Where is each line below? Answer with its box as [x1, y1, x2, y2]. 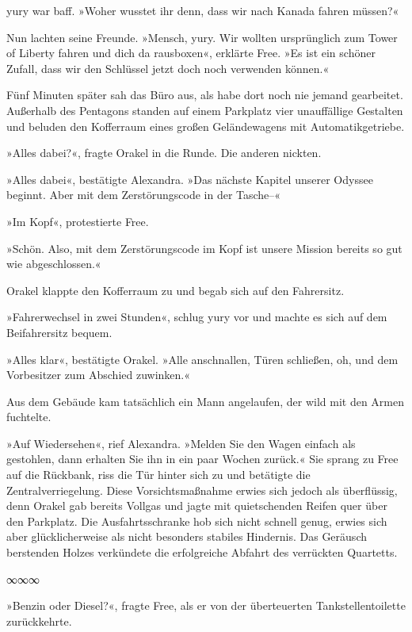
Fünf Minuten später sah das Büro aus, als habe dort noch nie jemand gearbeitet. [6, 86, 403, 103]
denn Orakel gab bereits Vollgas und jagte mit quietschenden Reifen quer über [6, 497, 387, 514]
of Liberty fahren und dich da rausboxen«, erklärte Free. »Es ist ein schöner [6, 44, 376, 61]
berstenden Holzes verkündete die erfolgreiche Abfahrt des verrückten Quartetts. [6, 544, 398, 561]
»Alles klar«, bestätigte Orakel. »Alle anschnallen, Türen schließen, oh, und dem [6, 350, 399, 367]
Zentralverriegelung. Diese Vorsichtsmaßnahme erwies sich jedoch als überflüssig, [6, 481, 398, 498]
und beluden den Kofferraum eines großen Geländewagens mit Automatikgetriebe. [6, 117, 405, 134]
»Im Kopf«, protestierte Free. [6, 213, 149, 229]
